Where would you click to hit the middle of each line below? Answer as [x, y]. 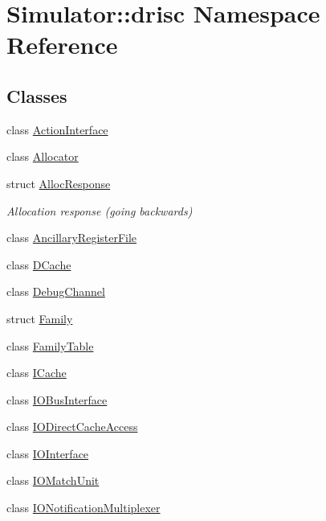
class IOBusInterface [57, 399]
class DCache [39, 264]
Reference [62, 45]
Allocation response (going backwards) [100, 210]
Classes [37, 95]
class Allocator [43, 156]
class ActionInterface [57, 129]
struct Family [40, 318]
